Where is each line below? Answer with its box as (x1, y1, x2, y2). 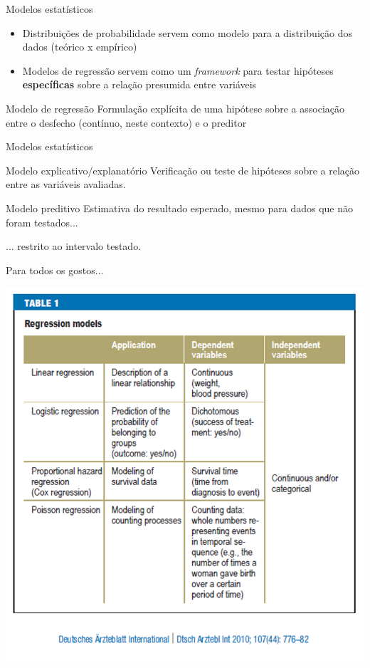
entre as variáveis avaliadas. (6, 177, 126, 192)
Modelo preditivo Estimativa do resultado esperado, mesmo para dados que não (6, 200, 354, 215)
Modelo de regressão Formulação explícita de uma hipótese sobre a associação (6, 100, 344, 115)
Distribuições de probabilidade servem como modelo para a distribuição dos (22, 25, 352, 40)
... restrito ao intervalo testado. (6, 239, 142, 254)
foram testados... (6, 214, 78, 229)
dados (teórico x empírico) (22, 39, 137, 54)
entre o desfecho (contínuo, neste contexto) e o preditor (6, 115, 247, 130)
